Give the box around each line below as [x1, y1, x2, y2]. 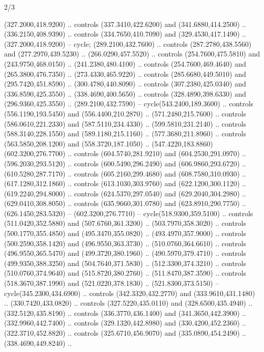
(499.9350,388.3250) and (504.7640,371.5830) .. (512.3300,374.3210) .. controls [4, 257, 246, 268]
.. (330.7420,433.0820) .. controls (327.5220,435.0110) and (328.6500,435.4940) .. [4, 298, 253, 308]
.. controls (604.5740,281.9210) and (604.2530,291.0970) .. [68, 148, 246, 159]
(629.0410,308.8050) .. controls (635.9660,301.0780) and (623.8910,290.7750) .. [4, 198, 246, 209]
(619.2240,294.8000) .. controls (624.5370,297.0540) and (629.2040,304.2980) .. [4, 188, 246, 198]
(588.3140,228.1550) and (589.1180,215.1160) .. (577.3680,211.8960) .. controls [4, 128, 246, 139]
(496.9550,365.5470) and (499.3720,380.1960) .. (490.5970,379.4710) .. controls [4, 248, 246, 258]
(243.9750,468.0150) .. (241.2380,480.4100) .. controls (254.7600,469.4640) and [4, 58, 246, 69]
